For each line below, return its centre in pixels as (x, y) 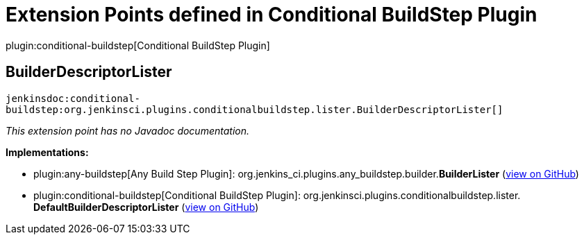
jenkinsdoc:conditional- (73, 98)
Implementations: (47, 152)
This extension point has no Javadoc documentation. (128, 130)
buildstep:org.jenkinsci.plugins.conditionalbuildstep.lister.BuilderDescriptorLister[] (255, 109)
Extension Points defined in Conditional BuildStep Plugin (272, 15)
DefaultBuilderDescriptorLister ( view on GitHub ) (146, 207)
